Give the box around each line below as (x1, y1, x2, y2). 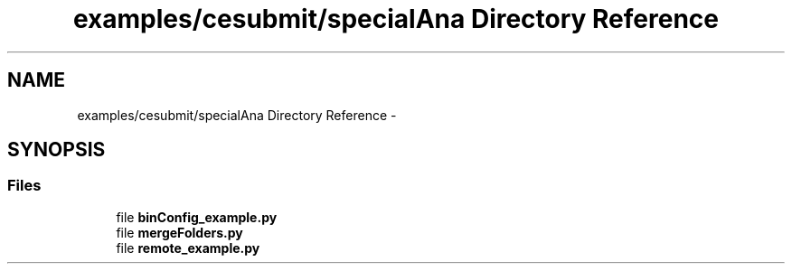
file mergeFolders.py (116, 224, 243, 240)
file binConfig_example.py (116, 209, 278, 225)
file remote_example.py (116, 239, 260, 256)
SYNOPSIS (7, 138, 106, 162)
